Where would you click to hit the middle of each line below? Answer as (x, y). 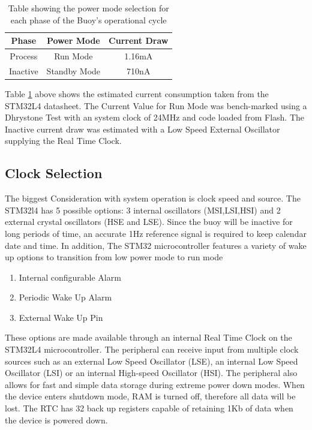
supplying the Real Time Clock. (63, 141)
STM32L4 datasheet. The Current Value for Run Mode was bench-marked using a (156, 105)
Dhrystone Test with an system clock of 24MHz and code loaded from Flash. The (154, 117)
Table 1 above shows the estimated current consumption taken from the (137, 93)
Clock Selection (54, 173)
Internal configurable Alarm (70, 277)
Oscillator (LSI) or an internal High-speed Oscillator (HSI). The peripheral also (151, 373)
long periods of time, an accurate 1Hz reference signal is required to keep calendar (156, 233)
